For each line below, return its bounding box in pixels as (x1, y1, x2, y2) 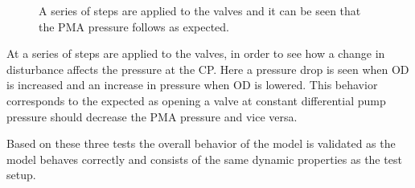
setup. (6, 166, 36, 183)
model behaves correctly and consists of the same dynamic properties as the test (6, 150, 402, 167)
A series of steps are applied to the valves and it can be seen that (39, 2, 361, 18)
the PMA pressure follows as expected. (39, 18, 230, 35)
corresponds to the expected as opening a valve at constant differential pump (6, 92, 386, 108)
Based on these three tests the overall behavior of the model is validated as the (6, 135, 396, 152)
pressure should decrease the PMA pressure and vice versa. (6, 108, 298, 125)
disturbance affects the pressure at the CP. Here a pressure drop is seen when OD (6, 60, 409, 77)
